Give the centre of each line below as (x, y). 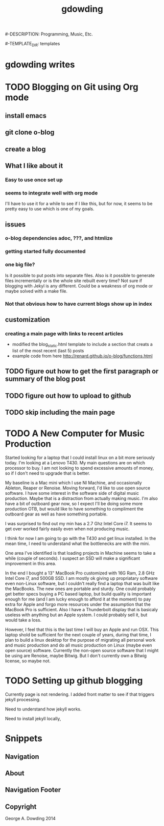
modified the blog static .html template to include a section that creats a (82, 345)
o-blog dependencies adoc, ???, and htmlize (59, 238)
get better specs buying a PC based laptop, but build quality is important (78, 594)
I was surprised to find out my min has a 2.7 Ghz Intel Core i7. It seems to (79, 524)
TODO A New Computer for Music (75, 434)
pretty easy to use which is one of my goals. (50, 209)
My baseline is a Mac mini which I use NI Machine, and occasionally (73, 483)
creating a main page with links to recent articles (64, 334)
